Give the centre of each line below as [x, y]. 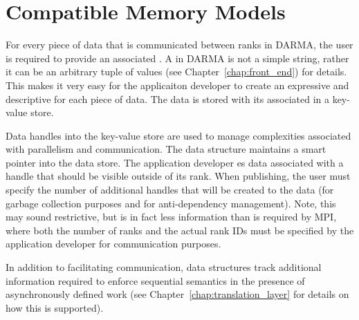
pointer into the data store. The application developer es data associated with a [175, 162]
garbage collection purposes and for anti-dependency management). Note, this [171, 203]
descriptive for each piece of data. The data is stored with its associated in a [167, 98]
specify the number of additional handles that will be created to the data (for [170, 190]
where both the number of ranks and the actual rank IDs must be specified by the [180, 230]
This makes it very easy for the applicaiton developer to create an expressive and [177, 85]
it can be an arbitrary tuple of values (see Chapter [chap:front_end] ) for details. [176, 72]
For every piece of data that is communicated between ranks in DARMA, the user [179, 45]
